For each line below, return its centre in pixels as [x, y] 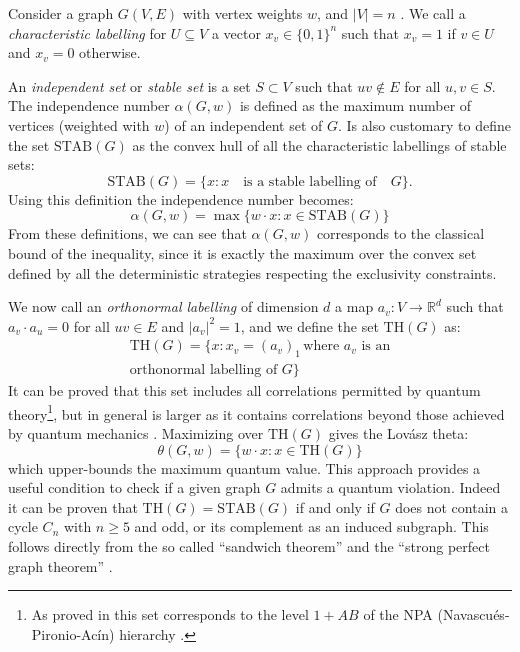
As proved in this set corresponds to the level [170, 614]
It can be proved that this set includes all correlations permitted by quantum [244, 390]
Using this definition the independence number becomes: [181, 198]
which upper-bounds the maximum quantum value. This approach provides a [244, 467]
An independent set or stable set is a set [129, 85]
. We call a [433, 13]
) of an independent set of [243, 124]
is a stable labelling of [310, 181]
